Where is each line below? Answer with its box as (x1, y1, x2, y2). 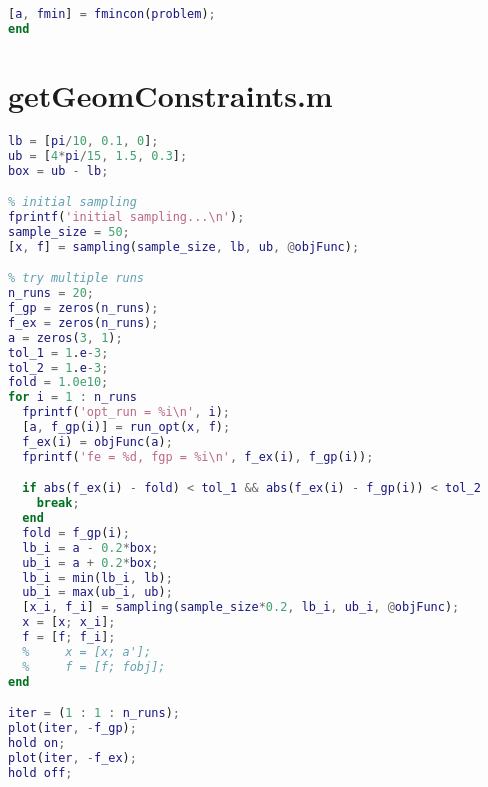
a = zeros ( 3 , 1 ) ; (8, 330, 123, 345)
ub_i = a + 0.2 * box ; (22, 555, 159, 570)
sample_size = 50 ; (8, 224, 130, 239)
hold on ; (8, 736, 66, 750)
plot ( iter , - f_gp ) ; (8, 721, 137, 736)
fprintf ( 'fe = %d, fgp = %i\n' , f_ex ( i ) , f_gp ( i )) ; (22, 449, 374, 464)
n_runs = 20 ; (8, 286, 94, 301)
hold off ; (8, 765, 73, 780)
